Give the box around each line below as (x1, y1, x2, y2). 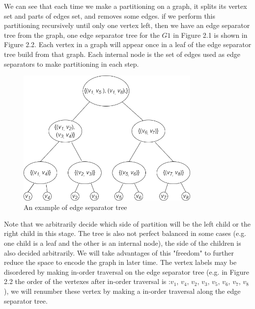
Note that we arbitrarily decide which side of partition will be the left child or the (4, 218, 251, 229)
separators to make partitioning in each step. (4, 58, 139, 69)
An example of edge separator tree (24, 202, 127, 212)
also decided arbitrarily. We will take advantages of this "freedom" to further (4, 247, 234, 257)
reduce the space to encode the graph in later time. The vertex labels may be (4, 257, 237, 267)
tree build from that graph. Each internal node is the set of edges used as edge (4, 49, 240, 59)
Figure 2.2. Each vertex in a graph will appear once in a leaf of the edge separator (4, 39, 252, 50)
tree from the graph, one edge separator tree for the (4, 29, 160, 40)
